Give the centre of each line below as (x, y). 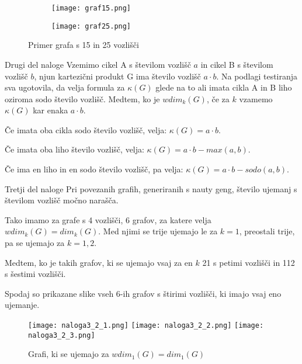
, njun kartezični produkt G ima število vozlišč (117, 76)
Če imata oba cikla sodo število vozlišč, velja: (86, 129)
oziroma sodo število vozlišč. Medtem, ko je (82, 98)
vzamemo (256, 98)
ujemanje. (22, 305)
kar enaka (51, 110)
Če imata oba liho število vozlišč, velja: (74, 149)
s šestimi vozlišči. (35, 274)
